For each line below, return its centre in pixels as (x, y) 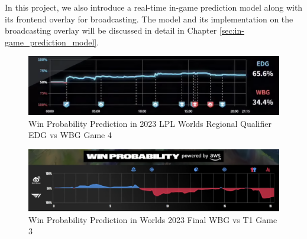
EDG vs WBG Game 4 (70, 135)
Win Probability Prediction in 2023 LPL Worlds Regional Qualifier (150, 123)
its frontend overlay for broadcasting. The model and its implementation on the (149, 19)
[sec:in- (232, 30)
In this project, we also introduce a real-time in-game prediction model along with (154, 7)
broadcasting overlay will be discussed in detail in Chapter (111, 30)
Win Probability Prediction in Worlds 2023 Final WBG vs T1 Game (153, 219)
